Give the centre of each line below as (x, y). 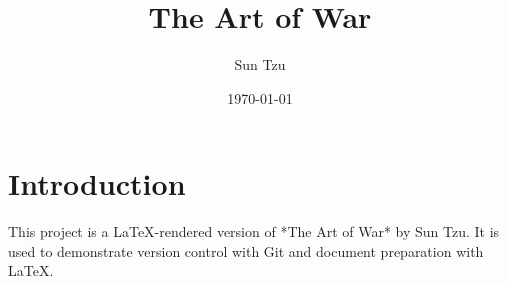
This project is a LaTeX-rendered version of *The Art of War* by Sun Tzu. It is (254, 231)
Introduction (97, 183)
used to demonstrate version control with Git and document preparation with (246, 250)
